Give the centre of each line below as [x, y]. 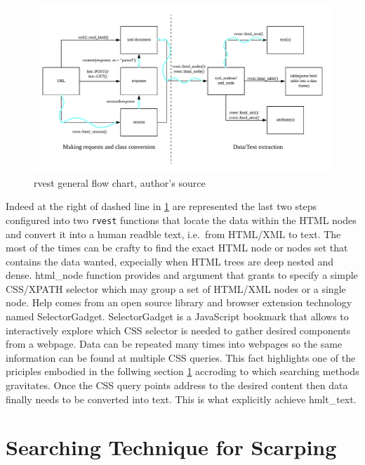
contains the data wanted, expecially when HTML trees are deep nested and [170, 261]
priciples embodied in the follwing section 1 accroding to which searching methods [182, 371]
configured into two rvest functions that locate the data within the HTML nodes [181, 220]
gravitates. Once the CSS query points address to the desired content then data [177, 385]
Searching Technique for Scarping [171, 447]
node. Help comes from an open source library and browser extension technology [179, 302]
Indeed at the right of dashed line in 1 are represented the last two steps [161, 206]
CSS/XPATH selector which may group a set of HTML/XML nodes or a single [176, 288]
